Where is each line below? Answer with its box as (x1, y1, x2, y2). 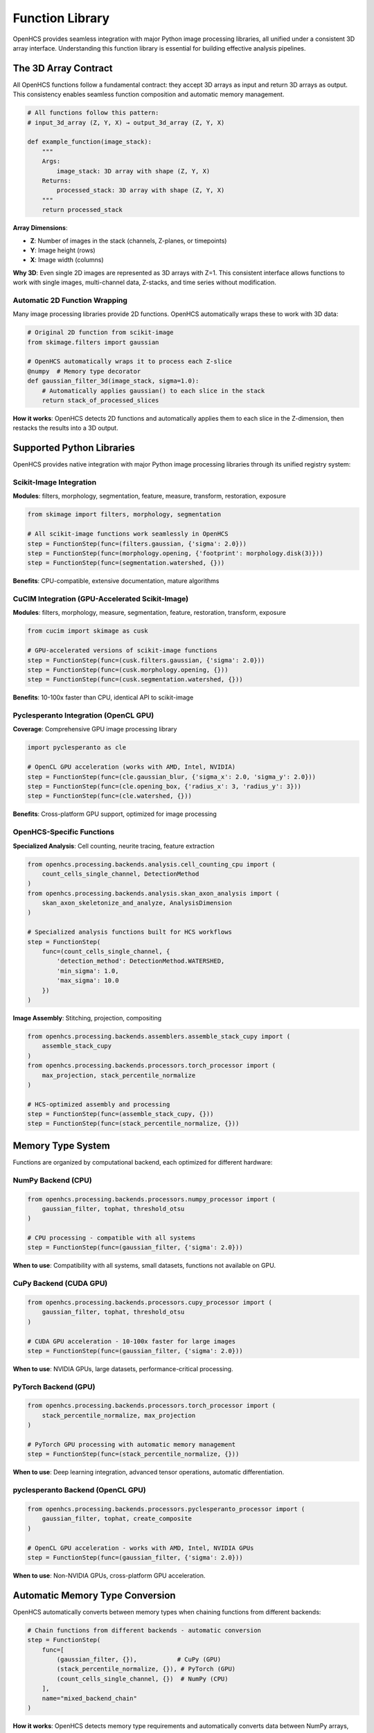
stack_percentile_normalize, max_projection (42, 1411, 196, 1419)
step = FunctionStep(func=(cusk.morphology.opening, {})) (27, 665, 229, 674)
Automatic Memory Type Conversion (12, 1590, 176, 1601)
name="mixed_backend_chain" (42, 1694, 138, 1702)
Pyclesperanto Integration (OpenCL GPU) (12, 711, 154, 720)
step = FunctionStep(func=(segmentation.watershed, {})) (27, 559, 225, 567)
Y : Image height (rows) (30, 246, 96, 254)
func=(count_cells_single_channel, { (42, 948, 170, 956)
